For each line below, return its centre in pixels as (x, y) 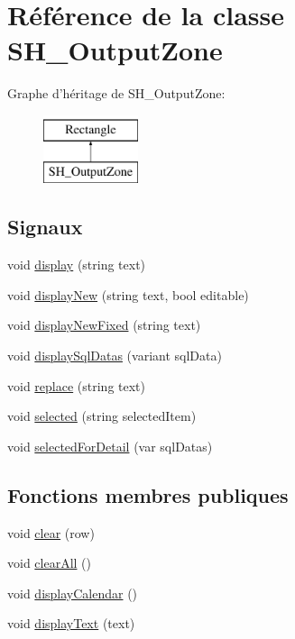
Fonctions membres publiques (148, 494)
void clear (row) (51, 532)
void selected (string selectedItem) (102, 416)
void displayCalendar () (73, 593)
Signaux (45, 227)
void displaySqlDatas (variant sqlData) (115, 356)
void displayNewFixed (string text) (104, 325)
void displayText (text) (71, 623)
